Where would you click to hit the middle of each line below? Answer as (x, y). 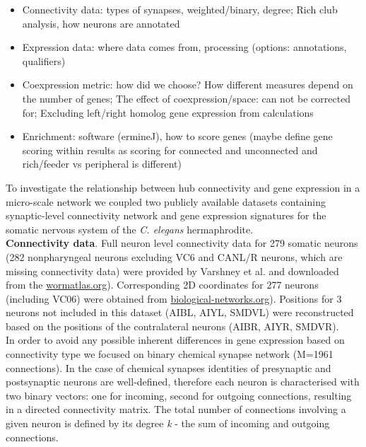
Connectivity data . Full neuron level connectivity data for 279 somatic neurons (182, 243)
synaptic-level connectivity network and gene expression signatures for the (166, 215)
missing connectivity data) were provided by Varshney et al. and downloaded (172, 271)
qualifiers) (44, 60)
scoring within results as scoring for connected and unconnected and (170, 150)
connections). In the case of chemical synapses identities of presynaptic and (169, 367)
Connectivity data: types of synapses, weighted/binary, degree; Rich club (180, 9)
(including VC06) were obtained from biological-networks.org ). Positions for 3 (174, 298)
